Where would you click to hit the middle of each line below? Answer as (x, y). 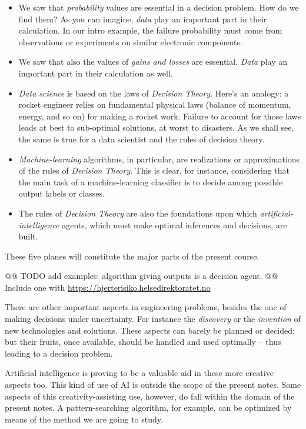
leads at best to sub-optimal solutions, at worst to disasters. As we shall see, (156, 127)
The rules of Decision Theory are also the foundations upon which (138, 213)
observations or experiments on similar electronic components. (130, 41)
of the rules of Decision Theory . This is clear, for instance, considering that (154, 170)
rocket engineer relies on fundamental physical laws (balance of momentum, (155, 104)
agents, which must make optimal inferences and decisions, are (174, 225)
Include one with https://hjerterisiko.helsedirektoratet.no (108, 287)
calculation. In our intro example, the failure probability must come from (150, 30)
